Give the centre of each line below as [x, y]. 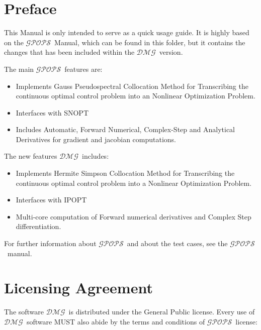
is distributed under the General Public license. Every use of [162, 312]
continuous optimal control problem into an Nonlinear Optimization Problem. [136, 96]
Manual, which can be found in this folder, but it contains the [150, 42]
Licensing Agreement [78, 288]
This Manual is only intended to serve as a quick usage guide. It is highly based [127, 32]
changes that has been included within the [69, 52]
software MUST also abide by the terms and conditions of [116, 321]
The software [24, 312]
